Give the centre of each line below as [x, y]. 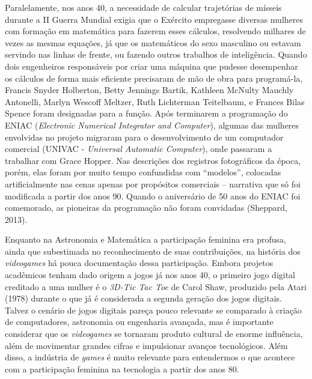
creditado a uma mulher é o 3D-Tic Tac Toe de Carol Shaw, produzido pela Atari [156, 286]
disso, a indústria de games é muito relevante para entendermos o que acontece [150, 357]
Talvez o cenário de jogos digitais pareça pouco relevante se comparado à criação [153, 310]
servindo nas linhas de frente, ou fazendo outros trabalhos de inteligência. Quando [156, 54]
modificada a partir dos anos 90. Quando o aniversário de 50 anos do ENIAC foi [153, 196]
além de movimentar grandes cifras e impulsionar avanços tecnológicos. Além [146, 345]
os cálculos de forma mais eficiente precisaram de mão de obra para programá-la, [154, 78]
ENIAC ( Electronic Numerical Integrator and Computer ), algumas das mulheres [152, 125]
